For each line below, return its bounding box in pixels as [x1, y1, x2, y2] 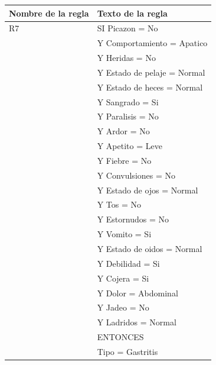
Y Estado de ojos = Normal [97, 183, 198, 196]
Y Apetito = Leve [97, 140, 162, 152]
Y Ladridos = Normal [97, 316, 176, 328]
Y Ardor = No [97, 125, 150, 137]
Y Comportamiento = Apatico [97, 37, 208, 49]
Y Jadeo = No [97, 301, 149, 314]
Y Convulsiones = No [97, 169, 176, 181]
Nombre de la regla [9, 7, 89, 19]
